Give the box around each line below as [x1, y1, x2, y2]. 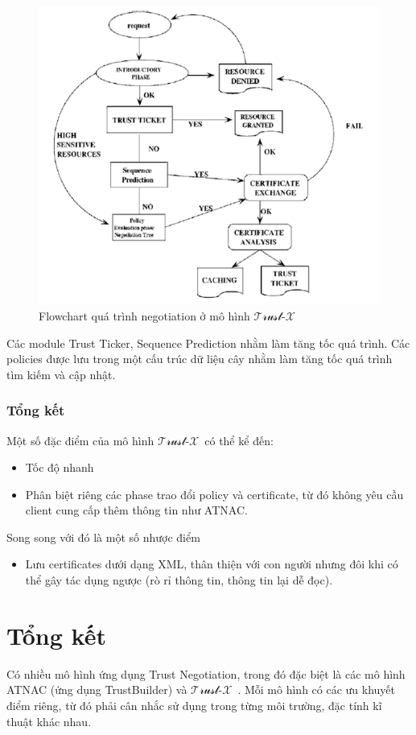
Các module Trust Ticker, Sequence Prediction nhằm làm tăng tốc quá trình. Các [6, 334, 410, 351]
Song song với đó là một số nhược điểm [6, 528, 200, 545]
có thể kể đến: [204, 432, 274, 448]
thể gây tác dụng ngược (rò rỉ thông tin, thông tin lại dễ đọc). [25, 572, 333, 588]
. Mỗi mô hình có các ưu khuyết [237, 681, 396, 698]
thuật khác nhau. [6, 712, 92, 729]
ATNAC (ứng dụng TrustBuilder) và [6, 681, 187, 698]
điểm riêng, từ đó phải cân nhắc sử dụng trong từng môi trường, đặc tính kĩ [6, 696, 382, 713]
